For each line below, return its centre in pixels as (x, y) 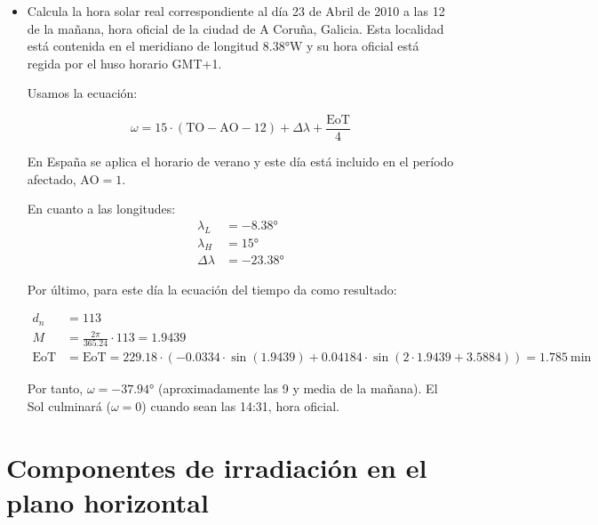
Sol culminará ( (69, 406)
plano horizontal (108, 502)
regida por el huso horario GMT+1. (124, 63)
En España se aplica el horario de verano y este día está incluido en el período (240, 162)
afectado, (52, 178)
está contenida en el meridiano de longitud (143, 46)
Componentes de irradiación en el (217, 467)
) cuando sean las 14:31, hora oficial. (240, 406)
